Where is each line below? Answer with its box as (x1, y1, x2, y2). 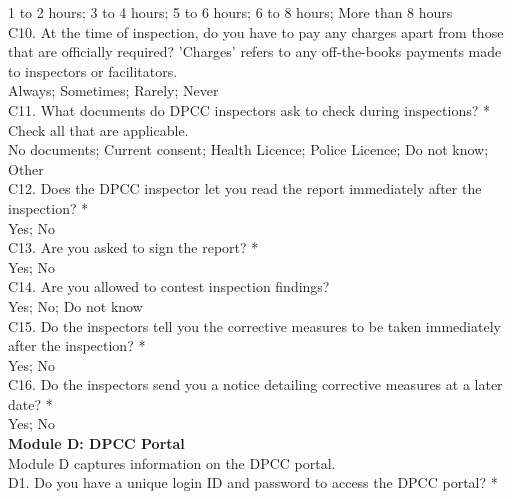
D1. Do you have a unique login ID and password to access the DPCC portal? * (8, 472, 498, 493)
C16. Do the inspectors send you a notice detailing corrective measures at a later (8, 374, 503, 395)
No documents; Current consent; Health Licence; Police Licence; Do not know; (8, 139, 489, 160)
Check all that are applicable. (8, 119, 189, 140)
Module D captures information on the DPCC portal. (8, 452, 336, 473)
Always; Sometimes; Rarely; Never (8, 80, 219, 101)
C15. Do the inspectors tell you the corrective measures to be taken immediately (8, 315, 501, 336)
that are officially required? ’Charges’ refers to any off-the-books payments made (8, 41, 502, 62)
